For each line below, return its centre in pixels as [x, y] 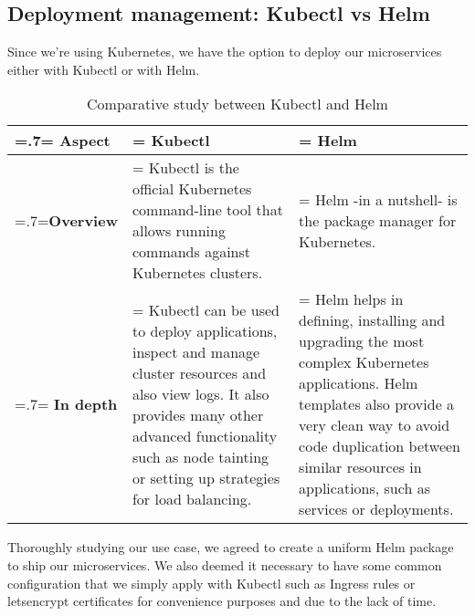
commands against [191, 252]
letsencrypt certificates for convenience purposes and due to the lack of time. [222, 601]
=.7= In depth [66, 404]
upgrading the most [362, 341]
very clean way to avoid [375, 425]
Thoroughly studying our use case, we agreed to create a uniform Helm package [231, 547]
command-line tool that [207, 210]
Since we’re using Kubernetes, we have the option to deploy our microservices [225, 52]
